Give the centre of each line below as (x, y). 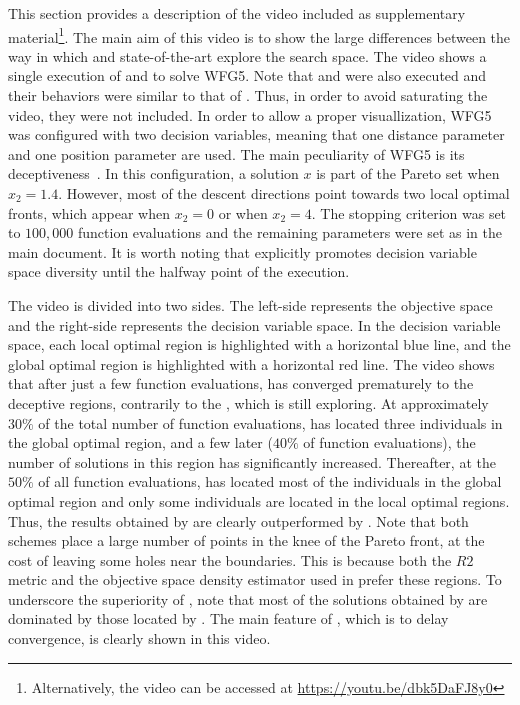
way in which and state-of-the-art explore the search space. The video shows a (247, 55)
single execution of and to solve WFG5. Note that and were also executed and (247, 75)
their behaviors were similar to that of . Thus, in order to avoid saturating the (248, 95)
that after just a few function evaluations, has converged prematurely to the (241, 383)
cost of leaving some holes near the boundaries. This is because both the (230, 559)
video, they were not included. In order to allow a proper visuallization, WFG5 (250, 114)
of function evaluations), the (389, 442)
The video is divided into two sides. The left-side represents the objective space (250, 304)
